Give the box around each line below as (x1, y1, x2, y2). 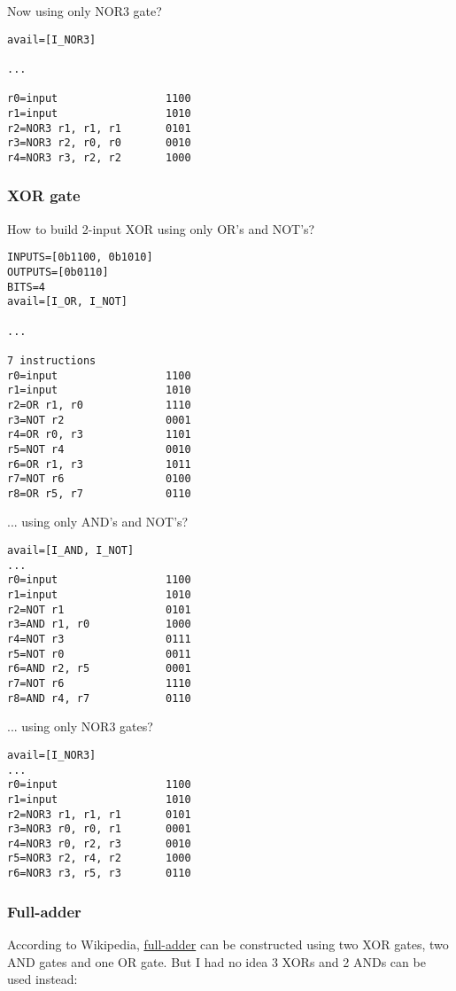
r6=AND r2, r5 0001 (7, 662, 191, 675)
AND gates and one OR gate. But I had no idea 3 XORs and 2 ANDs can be (7, 952, 426, 971)
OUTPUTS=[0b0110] (7, 265, 109, 278)
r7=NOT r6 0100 (7, 472, 191, 486)
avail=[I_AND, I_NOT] (7, 544, 135, 558)
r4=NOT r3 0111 (7, 633, 191, 645)
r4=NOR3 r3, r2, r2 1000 (7, 151, 191, 164)
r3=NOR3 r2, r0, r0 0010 (7, 137, 191, 150)
